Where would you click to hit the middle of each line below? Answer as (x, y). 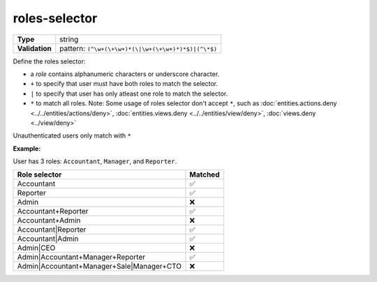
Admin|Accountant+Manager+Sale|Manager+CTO (99, 267)
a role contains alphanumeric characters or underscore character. (125, 74)
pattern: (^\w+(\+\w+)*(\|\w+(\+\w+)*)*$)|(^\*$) (139, 48)
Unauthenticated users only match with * (72, 135)
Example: (27, 148)
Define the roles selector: (49, 61)
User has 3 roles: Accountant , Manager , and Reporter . (95, 161)
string (69, 39)
